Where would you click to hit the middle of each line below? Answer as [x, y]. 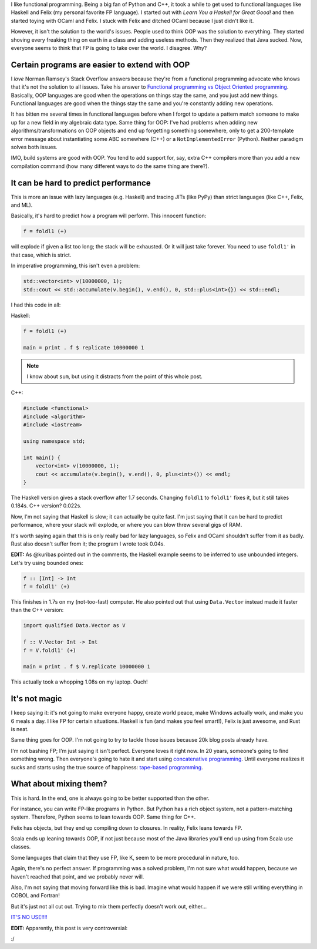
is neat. [20, 729]
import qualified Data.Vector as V [74, 626]
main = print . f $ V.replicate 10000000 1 [87, 667]
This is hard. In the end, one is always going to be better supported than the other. [110, 798]
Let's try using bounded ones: [47, 563]
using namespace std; [54, 441]
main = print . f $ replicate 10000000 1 [84, 347]
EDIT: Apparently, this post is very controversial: [69, 928]
